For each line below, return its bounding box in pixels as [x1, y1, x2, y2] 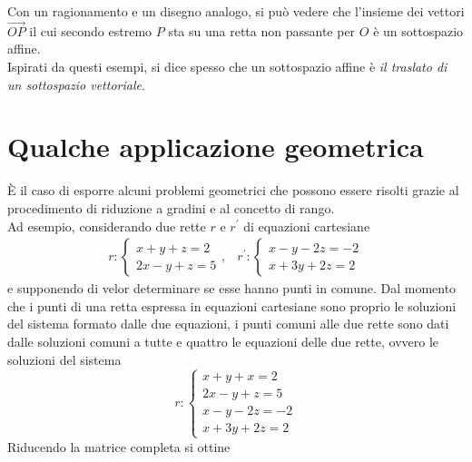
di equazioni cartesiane [243, 216, 370, 235]
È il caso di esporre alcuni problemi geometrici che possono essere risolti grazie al [7, 181, 459, 200]
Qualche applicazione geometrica [7, 128, 424, 165]
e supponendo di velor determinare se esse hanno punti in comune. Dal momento [7, 279, 457, 298]
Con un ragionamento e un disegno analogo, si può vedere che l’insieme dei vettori [7, 2, 465, 20]
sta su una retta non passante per [168, 21, 356, 40]
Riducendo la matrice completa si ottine [7, 437, 231, 456]
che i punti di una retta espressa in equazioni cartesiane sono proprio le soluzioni [7, 296, 457, 315]
